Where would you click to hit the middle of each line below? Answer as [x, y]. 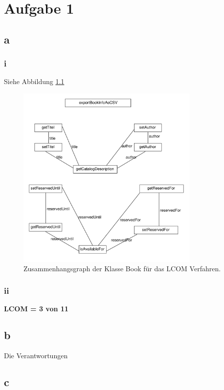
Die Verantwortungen [36, 356]
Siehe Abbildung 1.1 [34, 81]
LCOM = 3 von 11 [36, 309]
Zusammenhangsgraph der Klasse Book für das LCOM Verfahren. [122, 269]
